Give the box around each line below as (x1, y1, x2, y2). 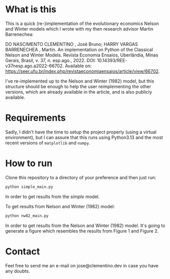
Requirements (5, 112, 66, 124)
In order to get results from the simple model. (5, 193, 100, 200)
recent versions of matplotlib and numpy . (5, 139, 90, 146)
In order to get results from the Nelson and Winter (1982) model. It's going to (5, 222, 165, 229)
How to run (5, 158, 53, 169)
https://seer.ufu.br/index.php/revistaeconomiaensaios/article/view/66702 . (5, 68, 160, 74)
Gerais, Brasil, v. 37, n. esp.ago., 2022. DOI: (5, 57, 96, 63)
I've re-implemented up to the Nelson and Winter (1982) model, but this (5, 78, 154, 84)
